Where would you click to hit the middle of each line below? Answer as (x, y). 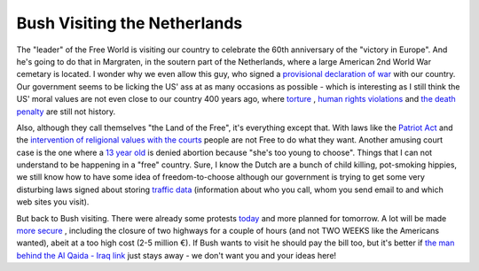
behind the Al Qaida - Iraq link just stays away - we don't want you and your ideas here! (177, 255)
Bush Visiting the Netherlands (130, 23)
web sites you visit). (53, 202)
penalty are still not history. (66, 112)
